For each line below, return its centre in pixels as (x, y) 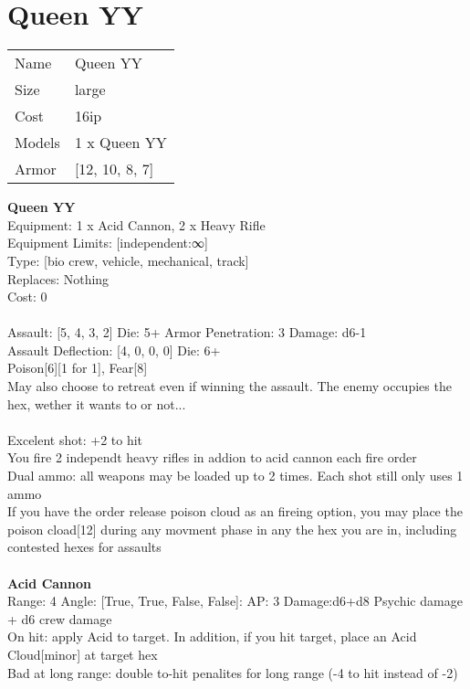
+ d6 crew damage (60, 618)
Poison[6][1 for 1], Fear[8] (78, 368)
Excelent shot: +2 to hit (75, 439)
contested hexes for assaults (84, 547)
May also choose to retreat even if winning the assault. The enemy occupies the (230, 386)
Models (37, 143)
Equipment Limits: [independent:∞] (108, 243)
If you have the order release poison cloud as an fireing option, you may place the (235, 511)
